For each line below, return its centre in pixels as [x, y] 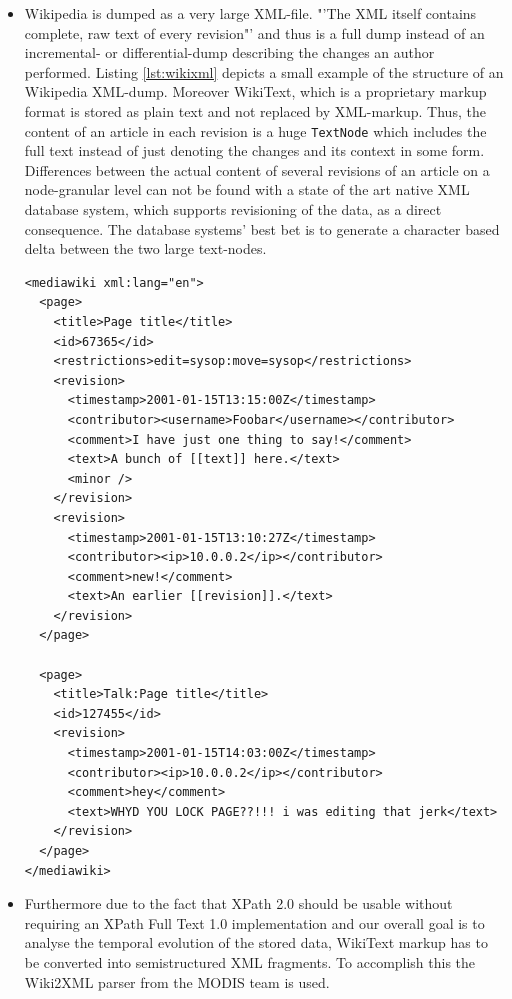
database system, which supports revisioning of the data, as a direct [233, 209]
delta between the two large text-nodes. [145, 248]
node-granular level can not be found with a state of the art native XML [247, 189]
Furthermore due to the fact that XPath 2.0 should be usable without [238, 903]
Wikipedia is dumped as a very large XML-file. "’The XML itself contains [250, 13]
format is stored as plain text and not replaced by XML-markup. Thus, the [255, 110]
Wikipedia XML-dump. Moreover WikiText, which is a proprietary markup [255, 91]
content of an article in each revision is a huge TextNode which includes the [255, 130]
